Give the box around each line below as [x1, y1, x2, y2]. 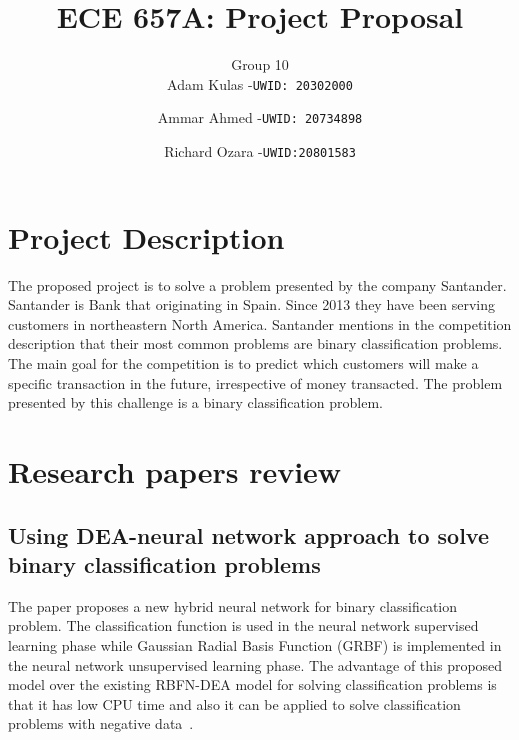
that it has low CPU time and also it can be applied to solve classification [8, 693, 461, 714]
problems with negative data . [8, 713, 194, 734]
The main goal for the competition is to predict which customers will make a [8, 353, 479, 373]
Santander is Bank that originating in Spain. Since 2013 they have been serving [8, 294, 496, 315]
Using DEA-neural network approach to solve [8, 519, 490, 550]
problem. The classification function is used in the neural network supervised [8, 615, 479, 636]
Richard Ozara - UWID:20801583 [164, 141, 356, 162]
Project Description [8, 216, 285, 257]
